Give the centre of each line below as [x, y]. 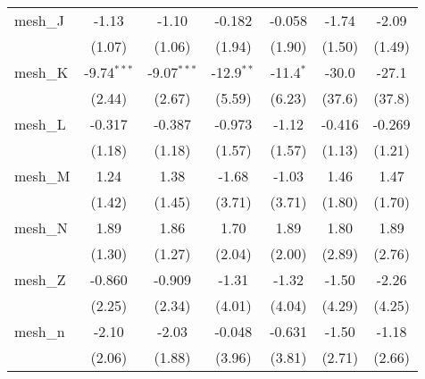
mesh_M [42, 176]
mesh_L [40, 124]
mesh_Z [40, 279]
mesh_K [42, 72]
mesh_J [39, 20]
